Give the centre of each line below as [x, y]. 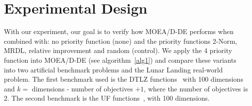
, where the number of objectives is [196, 88]
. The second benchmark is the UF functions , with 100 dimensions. [109, 98]
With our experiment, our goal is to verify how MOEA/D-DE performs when [119, 31]
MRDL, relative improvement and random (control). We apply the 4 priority [118, 50]
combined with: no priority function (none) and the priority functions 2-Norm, [121, 41]
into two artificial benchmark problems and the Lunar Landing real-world [113, 69]
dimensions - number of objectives [82, 88]
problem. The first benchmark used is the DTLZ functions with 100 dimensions [124, 79]
